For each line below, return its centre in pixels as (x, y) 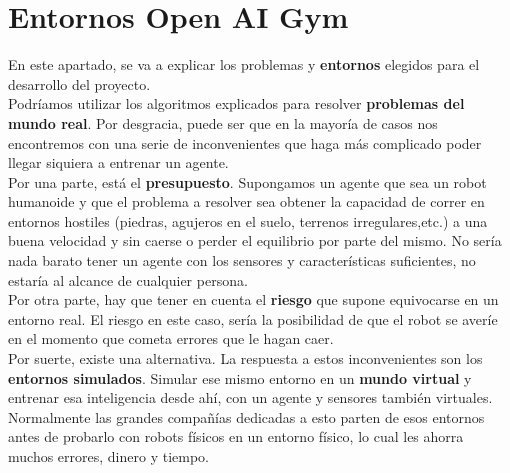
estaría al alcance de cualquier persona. (128, 279)
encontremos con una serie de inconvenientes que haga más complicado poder (245, 142)
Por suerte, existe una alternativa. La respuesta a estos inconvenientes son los (245, 358)
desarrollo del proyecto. (79, 83)
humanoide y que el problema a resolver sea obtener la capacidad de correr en (246, 201)
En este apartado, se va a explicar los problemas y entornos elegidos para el (244, 64)
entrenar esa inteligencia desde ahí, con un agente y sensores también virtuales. (250, 397)
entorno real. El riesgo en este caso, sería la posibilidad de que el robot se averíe (253, 318)
